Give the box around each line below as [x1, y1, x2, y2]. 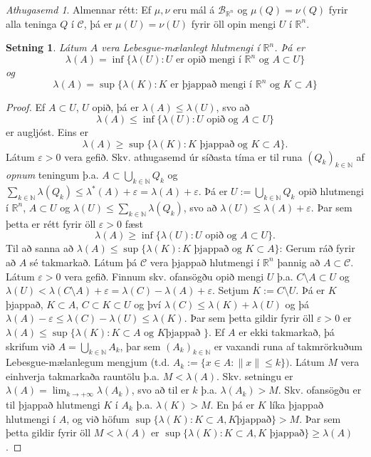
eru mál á [172, 2, 215, 16]
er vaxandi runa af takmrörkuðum [214, 338, 362, 353]
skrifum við [6, 338, 55, 353]
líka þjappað [269, 396, 323, 411]
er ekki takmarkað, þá [239, 324, 335, 339]
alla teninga [6, 16, 57, 31]
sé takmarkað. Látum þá [29, 254, 137, 269]
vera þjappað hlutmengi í [150, 254, 260, 269]
